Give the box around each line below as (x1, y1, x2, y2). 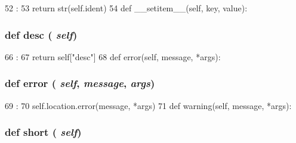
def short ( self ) (5, 125, 82, 139)
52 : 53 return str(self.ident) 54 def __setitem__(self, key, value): (5, 2, 248, 14)
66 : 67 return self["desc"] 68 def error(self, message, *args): (5, 50, 221, 63)
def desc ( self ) (5, 27, 78, 42)
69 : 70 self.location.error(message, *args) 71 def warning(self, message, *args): (5, 99, 292, 111)
